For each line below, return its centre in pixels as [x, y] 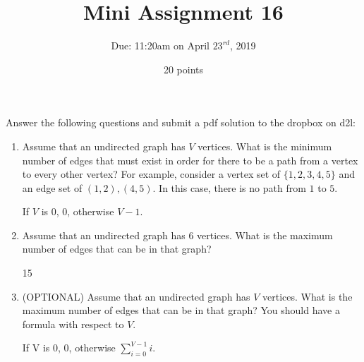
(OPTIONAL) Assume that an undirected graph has [136, 296]
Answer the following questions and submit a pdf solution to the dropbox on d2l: [181, 122]
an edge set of [52, 187]
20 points [183, 69]
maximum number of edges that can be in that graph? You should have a [181, 310]
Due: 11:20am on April [160, 46]
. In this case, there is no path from [229, 187]
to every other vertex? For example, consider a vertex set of [151, 174]
